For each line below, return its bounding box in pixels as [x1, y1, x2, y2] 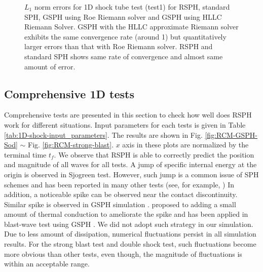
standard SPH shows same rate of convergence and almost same [24, 51, 223, 61]
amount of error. [24, 61, 76, 71]
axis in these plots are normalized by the [122, 139, 249, 150]
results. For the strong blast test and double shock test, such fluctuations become [4, 239, 256, 249]
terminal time [4, 149, 47, 160]
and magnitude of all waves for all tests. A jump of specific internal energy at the [4, 159, 257, 170]
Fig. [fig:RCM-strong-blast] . [28, 139, 114, 150]
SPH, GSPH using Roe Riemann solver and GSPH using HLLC [24, 11, 222, 22]
